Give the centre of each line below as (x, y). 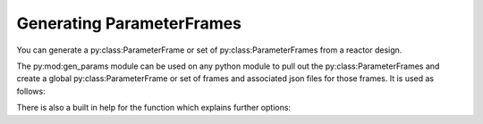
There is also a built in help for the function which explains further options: (153, 108)
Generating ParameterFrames (129, 23)
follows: (31, 91)
